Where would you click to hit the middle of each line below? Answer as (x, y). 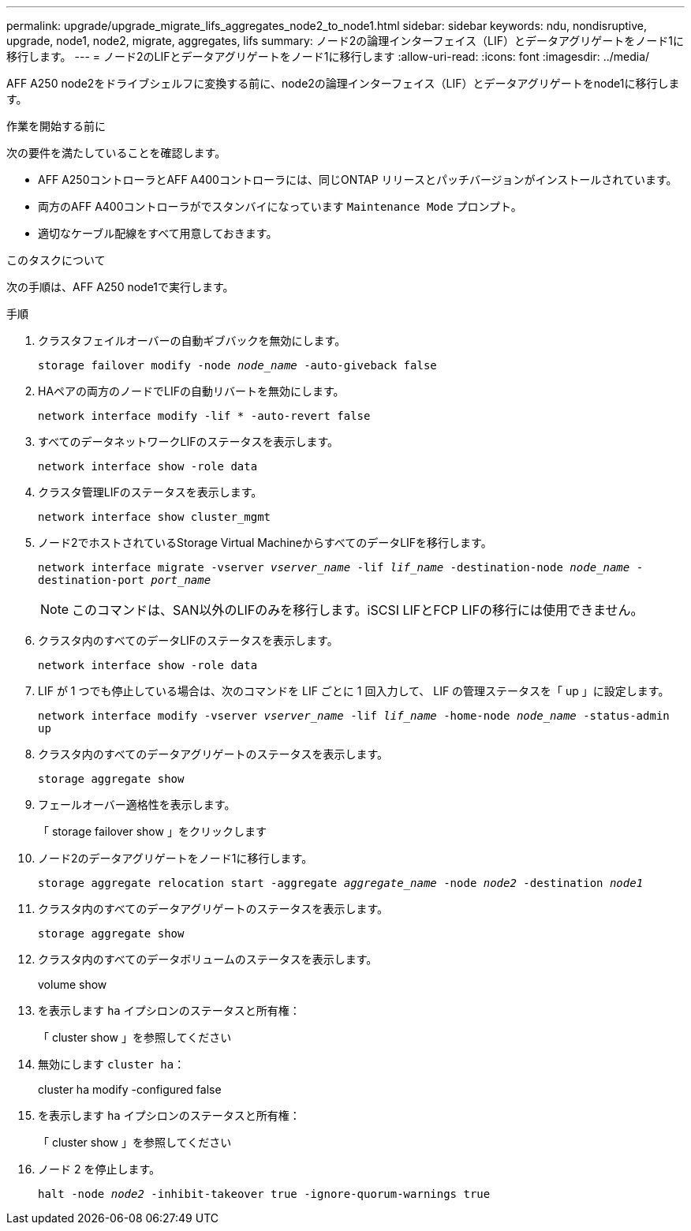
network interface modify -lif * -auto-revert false (204, 416)
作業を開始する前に (56, 126)
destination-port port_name (125, 580)
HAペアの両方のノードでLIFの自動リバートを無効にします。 (191, 391)
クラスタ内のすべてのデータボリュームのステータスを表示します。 (208, 959)
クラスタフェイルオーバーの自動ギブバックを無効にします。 (192, 340)
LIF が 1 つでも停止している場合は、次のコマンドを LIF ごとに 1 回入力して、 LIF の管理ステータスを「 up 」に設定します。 (354, 691)
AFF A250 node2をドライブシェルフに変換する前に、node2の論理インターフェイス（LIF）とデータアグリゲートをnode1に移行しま (343, 83)
